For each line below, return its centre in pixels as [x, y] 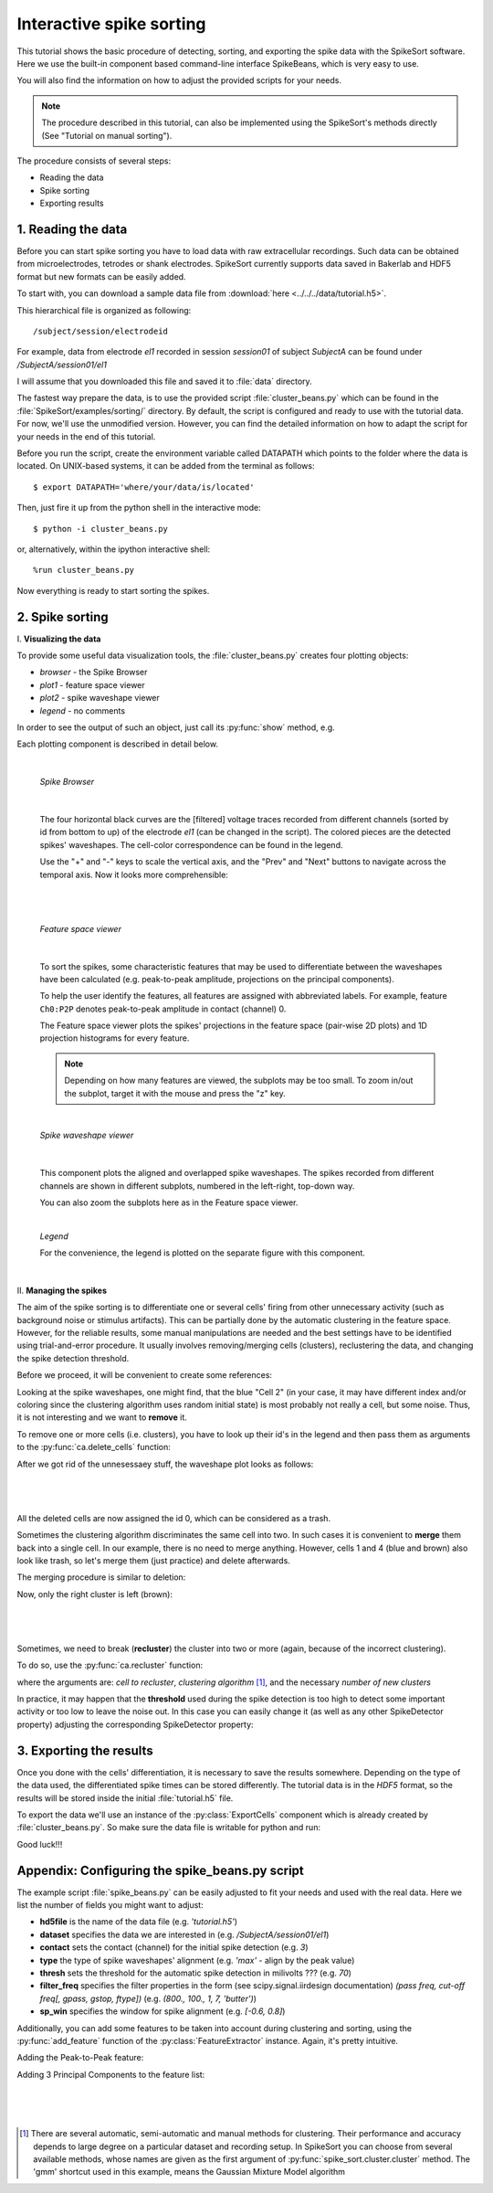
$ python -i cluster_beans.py [101, 529]
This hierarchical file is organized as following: [104, 310]
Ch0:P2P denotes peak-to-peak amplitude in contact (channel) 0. [163, 1009]
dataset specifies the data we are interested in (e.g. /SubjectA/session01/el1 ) [184, 1934]
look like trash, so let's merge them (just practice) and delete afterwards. [154, 1560]
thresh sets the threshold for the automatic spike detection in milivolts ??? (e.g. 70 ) [195, 1973]
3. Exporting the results [85, 1750]
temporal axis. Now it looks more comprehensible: [134, 874]
